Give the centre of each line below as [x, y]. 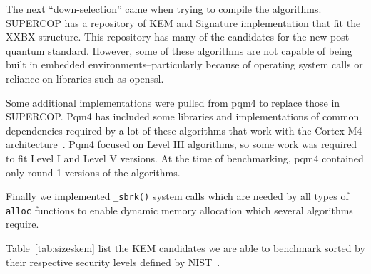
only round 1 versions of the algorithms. [93, 172]
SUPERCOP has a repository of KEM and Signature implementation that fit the [183, 22]
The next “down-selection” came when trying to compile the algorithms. [164, 9]
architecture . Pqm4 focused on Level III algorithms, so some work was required [182, 144]
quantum [25, 50]
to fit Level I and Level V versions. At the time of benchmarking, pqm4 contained [185, 158]
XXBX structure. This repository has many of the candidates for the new [167, 37]
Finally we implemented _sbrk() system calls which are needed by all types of [177, 196]
